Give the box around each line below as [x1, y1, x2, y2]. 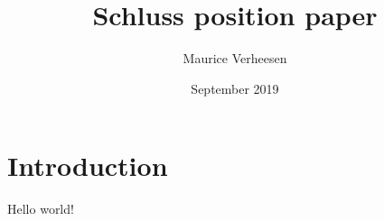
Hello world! [7, 199, 74, 218]
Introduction [7, 147, 168, 184]
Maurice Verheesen [183, 49, 287, 68]
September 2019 [191, 78, 279, 97]
